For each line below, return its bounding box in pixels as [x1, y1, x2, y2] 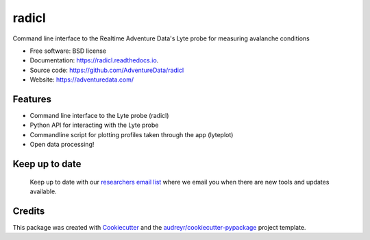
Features [12, 93, 51, 105]
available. [29, 187, 58, 195]
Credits [12, 205, 45, 217]
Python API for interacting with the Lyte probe [29, 121, 159, 130]
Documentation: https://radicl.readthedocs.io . [29, 56, 159, 64]
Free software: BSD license [29, 47, 106, 55]
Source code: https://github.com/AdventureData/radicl [29, 66, 184, 74]
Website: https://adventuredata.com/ [29, 75, 134, 84]
